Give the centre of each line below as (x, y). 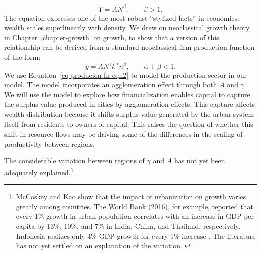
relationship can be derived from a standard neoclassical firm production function (129, 47)
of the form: (22, 56)
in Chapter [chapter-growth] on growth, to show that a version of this (112, 37)
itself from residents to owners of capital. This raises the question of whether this (129, 124)
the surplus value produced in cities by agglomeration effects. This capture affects (129, 104)
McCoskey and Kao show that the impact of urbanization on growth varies (131, 197)
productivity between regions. (50, 143)
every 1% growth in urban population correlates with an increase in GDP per (135, 216)
